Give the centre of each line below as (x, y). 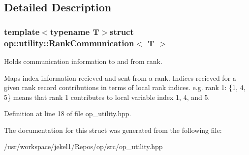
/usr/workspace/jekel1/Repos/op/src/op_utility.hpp (83, 146)
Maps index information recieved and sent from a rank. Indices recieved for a (120, 77)
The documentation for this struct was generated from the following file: (113, 130)
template (22, 31)
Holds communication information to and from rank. (83, 61)
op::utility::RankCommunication (69, 43)
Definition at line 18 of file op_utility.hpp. (68, 113)
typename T (75, 31)
